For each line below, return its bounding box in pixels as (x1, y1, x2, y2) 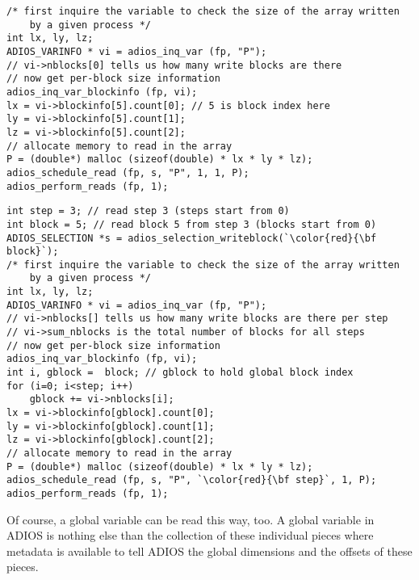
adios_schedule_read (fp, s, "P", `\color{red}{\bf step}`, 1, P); (6, 474, 377, 486)
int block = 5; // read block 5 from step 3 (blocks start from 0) (6, 218, 377, 230)
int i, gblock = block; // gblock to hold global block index (6, 367, 354, 379)
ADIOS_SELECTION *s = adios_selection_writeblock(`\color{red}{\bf (6, 232, 377, 244)
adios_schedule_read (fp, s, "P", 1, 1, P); (6, 166, 249, 179)
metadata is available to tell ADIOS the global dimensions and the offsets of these (6, 542, 413, 559)
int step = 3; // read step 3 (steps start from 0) (6, 205, 290, 217)
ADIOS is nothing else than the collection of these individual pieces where (6, 527, 374, 544)
